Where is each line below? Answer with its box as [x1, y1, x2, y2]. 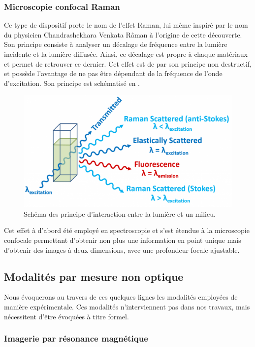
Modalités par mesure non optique [4, 269, 184, 284]
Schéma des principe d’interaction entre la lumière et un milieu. [24, 208, 216, 219]
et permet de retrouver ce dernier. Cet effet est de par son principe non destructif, [4, 58, 252, 69]
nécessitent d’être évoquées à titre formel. [4, 311, 129, 321]
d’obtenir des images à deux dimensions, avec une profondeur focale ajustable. [4, 244, 240, 255]
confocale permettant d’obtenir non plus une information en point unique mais [4, 235, 241, 245]
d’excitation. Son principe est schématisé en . [4, 77, 140, 88]
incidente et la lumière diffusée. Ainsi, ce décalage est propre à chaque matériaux [4, 49, 248, 59]
